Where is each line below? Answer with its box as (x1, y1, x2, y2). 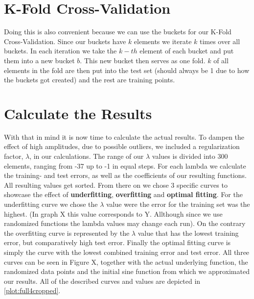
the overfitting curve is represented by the (4, 227, 130, 238)
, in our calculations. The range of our (29, 151, 144, 161)
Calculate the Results (4, 103, 152, 123)
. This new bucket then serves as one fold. (80, 55, 206, 65)
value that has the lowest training (138, 227, 239, 238)
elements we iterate (134, 36, 192, 46)
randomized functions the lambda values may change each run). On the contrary (4, 218, 246, 228)
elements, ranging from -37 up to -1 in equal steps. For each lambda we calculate (4, 160, 246, 171)
